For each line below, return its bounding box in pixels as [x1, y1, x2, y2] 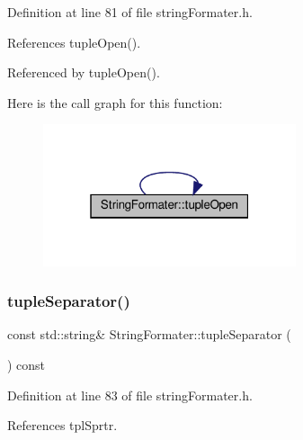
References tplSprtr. [7, 416, 118, 435]
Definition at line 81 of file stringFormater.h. [7, 3, 253, 21]
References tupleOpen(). [7, 32, 141, 51]
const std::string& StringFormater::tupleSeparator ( [7, 325, 291, 344]
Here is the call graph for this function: [7, 93, 223, 112]
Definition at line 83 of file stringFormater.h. [7, 385, 253, 404]
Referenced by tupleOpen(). [7, 63, 160, 82]
